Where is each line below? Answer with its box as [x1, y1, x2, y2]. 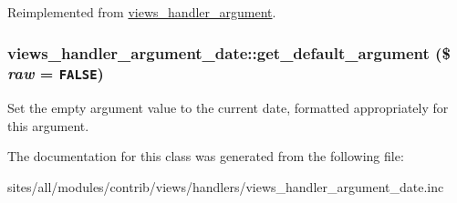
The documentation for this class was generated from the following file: [7, 147, 404, 166]
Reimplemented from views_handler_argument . [7, 3, 276, 21]
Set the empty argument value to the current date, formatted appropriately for [7, 98, 449, 117]
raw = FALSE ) [7, 62, 104, 85]
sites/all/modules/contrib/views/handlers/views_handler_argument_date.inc [7, 178, 444, 197]
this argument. [7, 116, 89, 135]
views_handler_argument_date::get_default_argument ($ [7, 41, 451, 64]
